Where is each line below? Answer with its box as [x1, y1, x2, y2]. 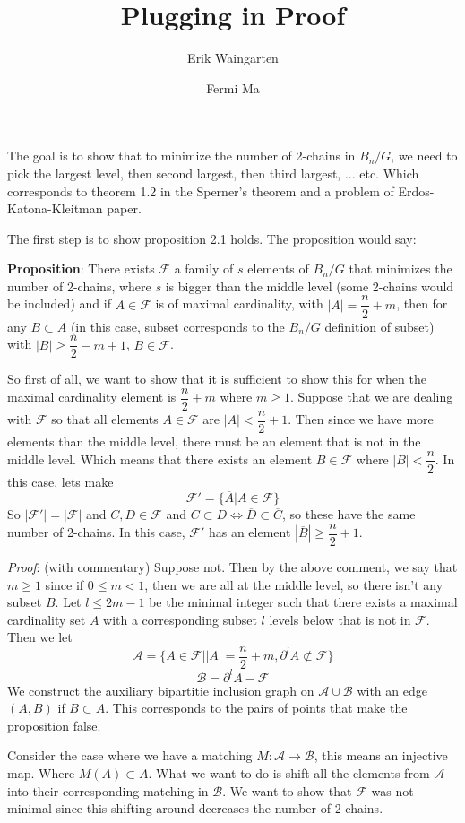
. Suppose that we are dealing [289, 387, 453, 406]
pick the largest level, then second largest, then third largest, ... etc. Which [7, 163, 419, 182]
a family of [174, 259, 234, 278]
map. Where [7, 763, 75, 782]
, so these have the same [282, 505, 416, 524]
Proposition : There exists [7, 259, 155, 278]
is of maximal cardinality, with [155, 294, 323, 313]
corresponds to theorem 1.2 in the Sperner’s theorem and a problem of [7, 181, 394, 200]
